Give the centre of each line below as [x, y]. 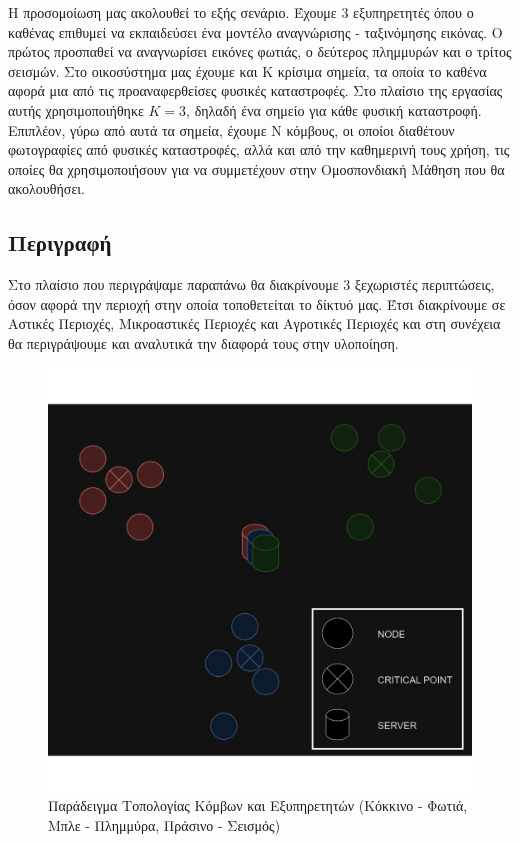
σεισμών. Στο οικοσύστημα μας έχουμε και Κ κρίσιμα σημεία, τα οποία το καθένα [247, 70]
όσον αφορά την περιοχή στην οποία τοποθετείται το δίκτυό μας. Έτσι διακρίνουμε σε [257, 303]
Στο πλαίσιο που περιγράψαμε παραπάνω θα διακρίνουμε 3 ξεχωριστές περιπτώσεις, [251, 284]
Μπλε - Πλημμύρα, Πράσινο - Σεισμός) [164, 824]
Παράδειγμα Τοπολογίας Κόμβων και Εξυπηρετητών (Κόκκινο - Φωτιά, [258, 805]
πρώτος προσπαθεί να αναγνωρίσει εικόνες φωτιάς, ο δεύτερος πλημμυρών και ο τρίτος [260, 51]
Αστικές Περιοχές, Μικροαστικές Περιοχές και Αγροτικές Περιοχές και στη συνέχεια [254, 323]
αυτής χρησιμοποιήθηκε [76, 109]
